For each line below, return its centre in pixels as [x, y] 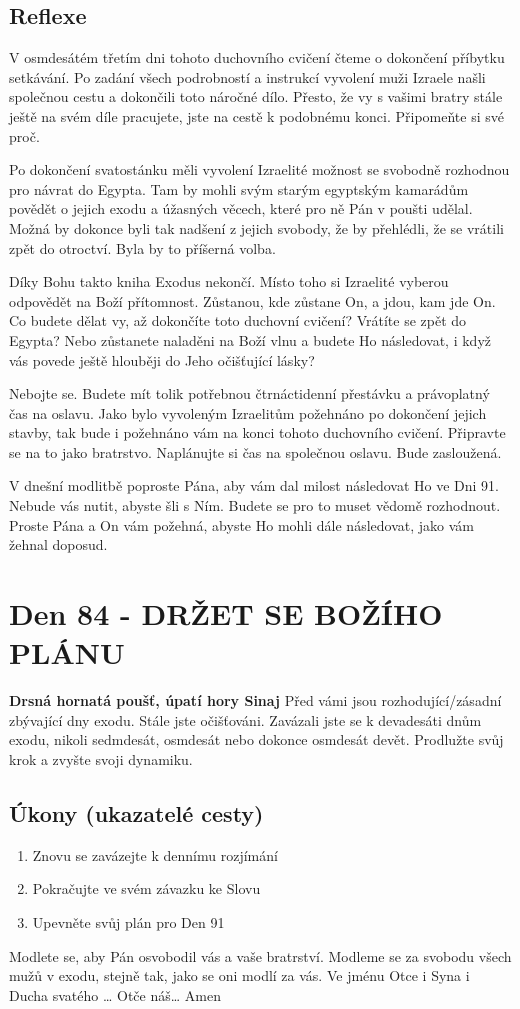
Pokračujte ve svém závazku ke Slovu [146, 888]
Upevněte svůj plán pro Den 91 [128, 921]
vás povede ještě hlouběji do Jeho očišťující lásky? [162, 359]
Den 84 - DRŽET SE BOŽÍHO [226, 613]
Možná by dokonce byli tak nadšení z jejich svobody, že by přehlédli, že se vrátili [256, 227]
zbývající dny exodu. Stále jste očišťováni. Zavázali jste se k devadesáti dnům [245, 719]
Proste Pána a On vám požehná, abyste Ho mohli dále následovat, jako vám [241, 524]
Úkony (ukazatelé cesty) [136, 812]
